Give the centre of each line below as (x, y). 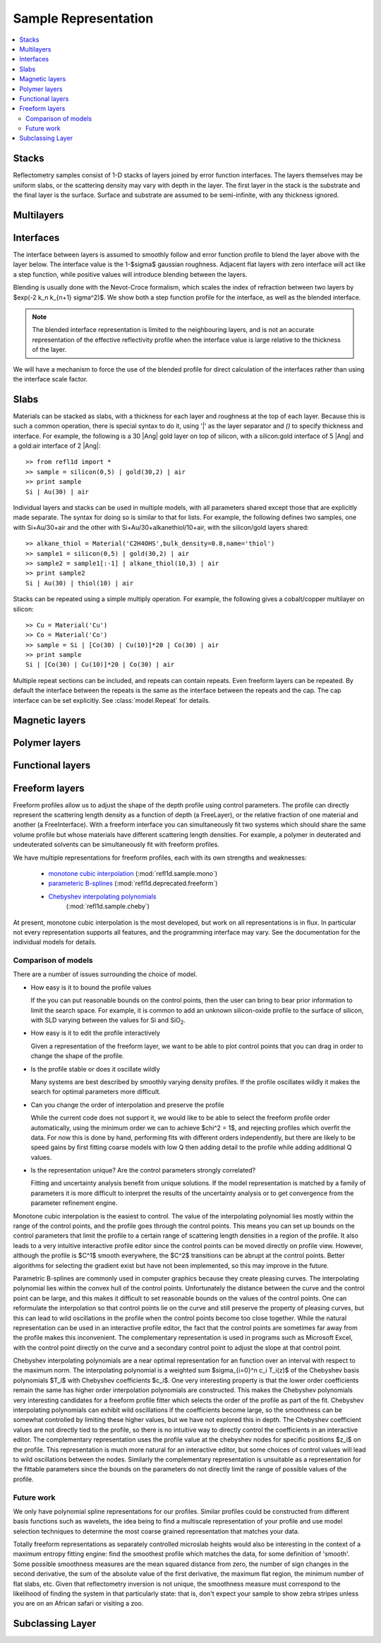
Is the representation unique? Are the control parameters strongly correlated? (143, 1170)
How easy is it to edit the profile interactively (95, 1033)
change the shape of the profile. (77, 1056)
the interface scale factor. (50, 379)
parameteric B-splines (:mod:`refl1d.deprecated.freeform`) (133, 884)
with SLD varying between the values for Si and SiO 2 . (108, 1021)
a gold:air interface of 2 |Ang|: (57, 446)
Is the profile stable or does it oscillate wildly (95, 1069)
